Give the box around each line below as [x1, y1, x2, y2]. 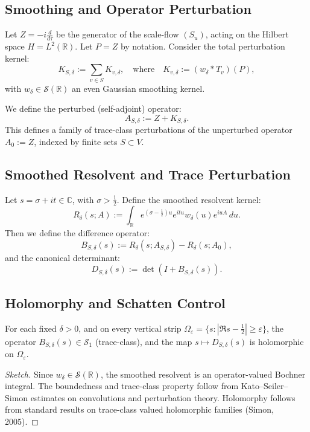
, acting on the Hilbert [205, 28, 289, 40]
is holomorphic [249, 335, 304, 347]
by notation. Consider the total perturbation [120, 40, 285, 53]
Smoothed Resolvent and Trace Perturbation [5, 164, 291, 183]
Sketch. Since [5, 367, 53, 380]
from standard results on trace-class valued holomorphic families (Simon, [5, 403, 274, 416]
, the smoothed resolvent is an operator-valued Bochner [100, 367, 306, 380]
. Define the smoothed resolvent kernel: [116, 193, 261, 205]
